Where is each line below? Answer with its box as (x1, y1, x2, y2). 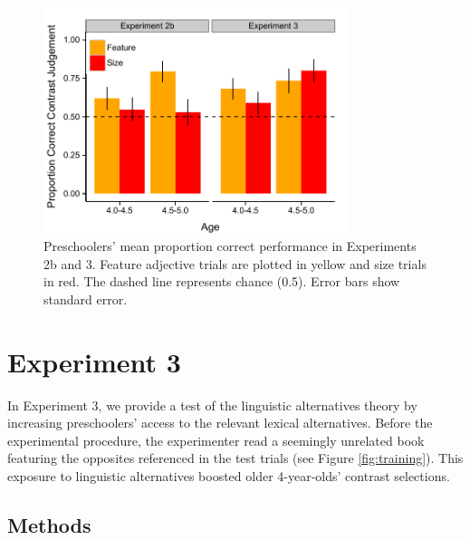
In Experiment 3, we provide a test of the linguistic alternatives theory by (7, 395, 417, 414)
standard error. (43, 289, 128, 308)
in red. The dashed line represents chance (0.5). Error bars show (43, 272, 400, 291)
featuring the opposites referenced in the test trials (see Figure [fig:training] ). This (7, 448, 464, 468)
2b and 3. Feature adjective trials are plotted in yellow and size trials (43, 254, 427, 273)
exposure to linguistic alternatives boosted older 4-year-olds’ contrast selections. (7, 467, 450, 486)
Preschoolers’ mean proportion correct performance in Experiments (43, 236, 417, 256)
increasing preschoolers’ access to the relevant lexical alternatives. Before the (7, 413, 433, 432)
